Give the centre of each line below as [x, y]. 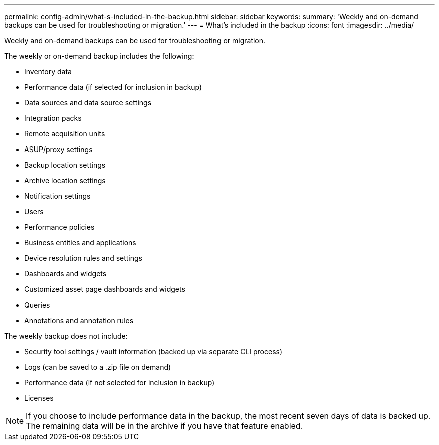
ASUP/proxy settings [58, 149]
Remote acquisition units [65, 134]
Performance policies [59, 227]
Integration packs [53, 118]
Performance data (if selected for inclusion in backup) [113, 87]
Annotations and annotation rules [79, 320]
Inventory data [48, 71]
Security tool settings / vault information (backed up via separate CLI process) [153, 351]
